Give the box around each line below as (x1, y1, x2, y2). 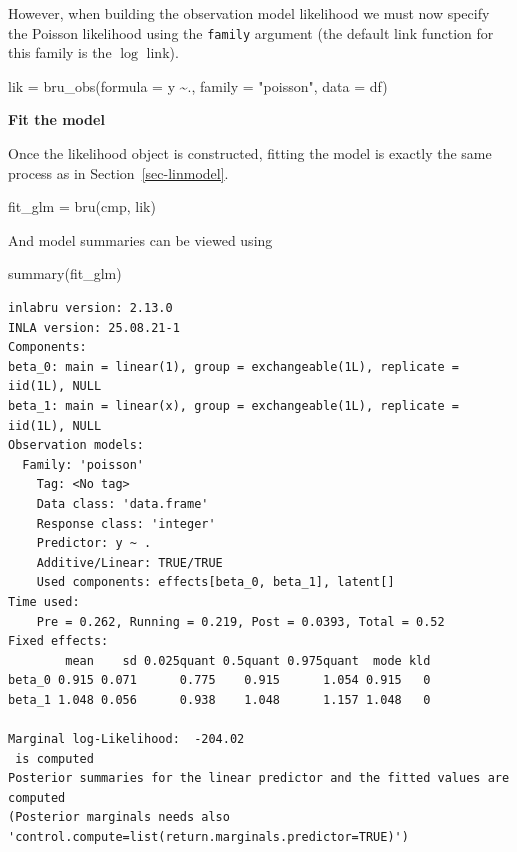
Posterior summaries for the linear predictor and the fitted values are (8, 771, 510, 786)
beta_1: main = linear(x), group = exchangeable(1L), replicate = (8, 398, 460, 413)
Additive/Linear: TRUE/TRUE (36, 555, 223, 570)
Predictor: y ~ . (36, 536, 152, 551)
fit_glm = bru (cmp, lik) (8, 196, 156, 217)
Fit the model (8, 109, 105, 130)
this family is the (8, 42, 112, 63)
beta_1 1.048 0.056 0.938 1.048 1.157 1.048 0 (8, 692, 431, 707)
